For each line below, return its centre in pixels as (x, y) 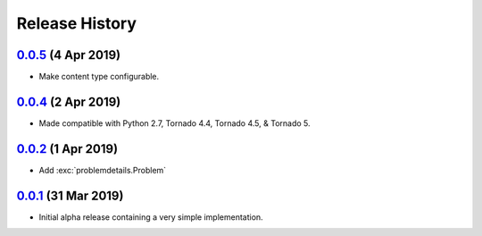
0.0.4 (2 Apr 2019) (69, 101)
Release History (77, 23)
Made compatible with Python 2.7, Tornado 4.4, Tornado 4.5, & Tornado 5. (175, 123)
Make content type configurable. (99, 77)
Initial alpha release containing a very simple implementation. (151, 217)
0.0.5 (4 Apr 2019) (68, 55)
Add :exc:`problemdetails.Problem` (103, 170)
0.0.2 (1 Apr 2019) (67, 149)
